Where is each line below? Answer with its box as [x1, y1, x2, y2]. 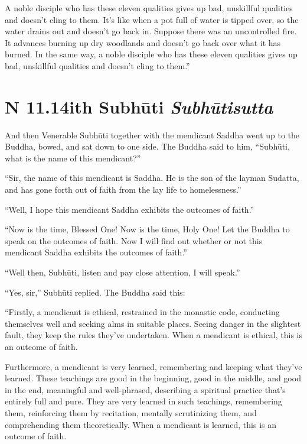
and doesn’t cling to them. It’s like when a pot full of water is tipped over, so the [5, 13, 299, 25]
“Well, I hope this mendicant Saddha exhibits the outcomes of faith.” [5, 203, 254, 215]
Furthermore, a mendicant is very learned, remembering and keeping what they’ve [5, 360, 302, 372]
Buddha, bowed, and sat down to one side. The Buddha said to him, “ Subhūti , [5, 140, 290, 153]
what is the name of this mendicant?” [5, 151, 141, 164]
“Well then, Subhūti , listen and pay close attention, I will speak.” [5, 266, 240, 278]
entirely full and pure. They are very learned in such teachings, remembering [5, 395, 282, 407]
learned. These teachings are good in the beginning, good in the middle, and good [5, 372, 301, 384]
